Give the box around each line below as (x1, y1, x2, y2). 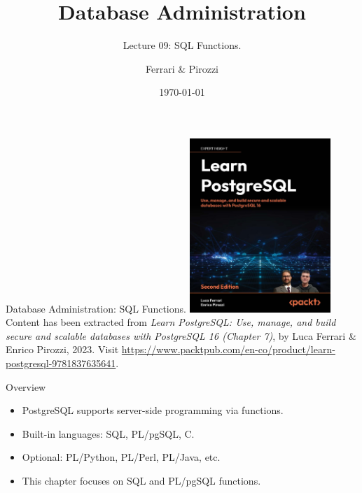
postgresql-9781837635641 (6, 356, 116, 371)
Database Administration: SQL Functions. (6, 301, 186, 315)
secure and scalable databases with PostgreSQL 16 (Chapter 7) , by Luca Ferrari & (6, 328, 356, 343)
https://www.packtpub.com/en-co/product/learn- (121, 342, 335, 357)
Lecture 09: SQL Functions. (123, 38, 242, 52)
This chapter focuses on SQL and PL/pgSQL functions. (22, 473, 261, 488)
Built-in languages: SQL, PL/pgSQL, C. (22, 426, 195, 441)
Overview (6, 379, 46, 394)
